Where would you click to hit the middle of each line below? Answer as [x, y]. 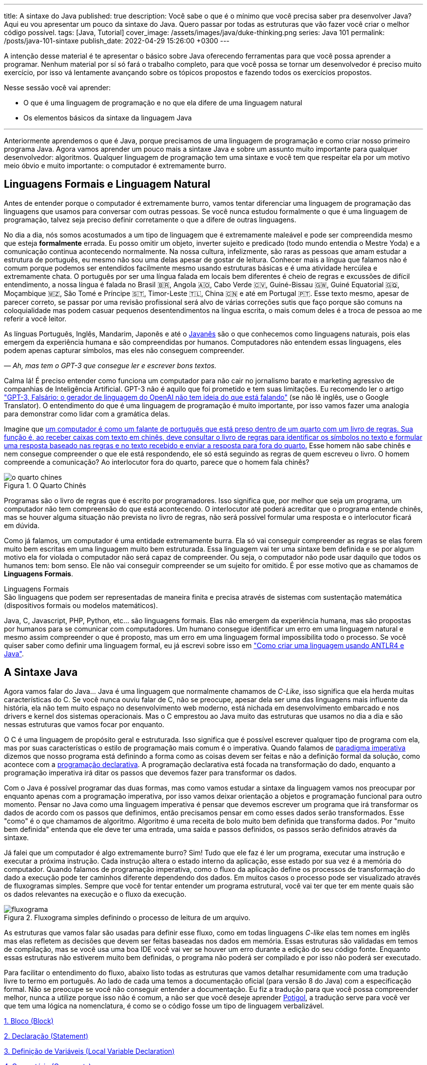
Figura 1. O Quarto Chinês [45, 485]
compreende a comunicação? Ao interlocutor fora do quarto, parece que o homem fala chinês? [157, 462]
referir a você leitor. [35, 318]
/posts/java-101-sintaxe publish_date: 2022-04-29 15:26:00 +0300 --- [117, 41]
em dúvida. [22, 525]
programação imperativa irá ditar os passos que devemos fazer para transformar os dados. [150, 772]
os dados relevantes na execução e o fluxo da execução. [95, 894]
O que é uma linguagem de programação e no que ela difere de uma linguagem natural [163, 103]
